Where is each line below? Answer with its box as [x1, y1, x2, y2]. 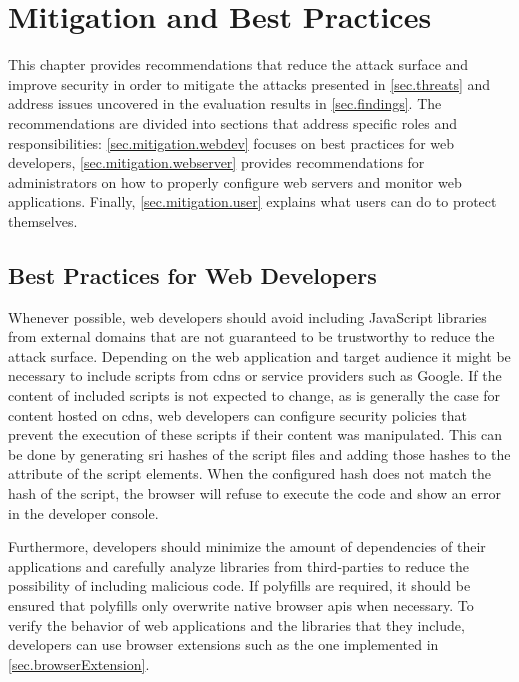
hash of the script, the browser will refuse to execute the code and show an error [8, 483, 501, 504]
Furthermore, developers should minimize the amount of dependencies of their [8, 536, 486, 557]
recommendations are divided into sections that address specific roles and [8, 112, 458, 133]
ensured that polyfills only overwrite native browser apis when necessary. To [8, 594, 474, 615]
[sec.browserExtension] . [8, 653, 150, 674]
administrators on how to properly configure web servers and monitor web [8, 171, 462, 192]
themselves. [8, 210, 78, 231]
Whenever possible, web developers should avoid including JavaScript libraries [8, 306, 487, 327]
